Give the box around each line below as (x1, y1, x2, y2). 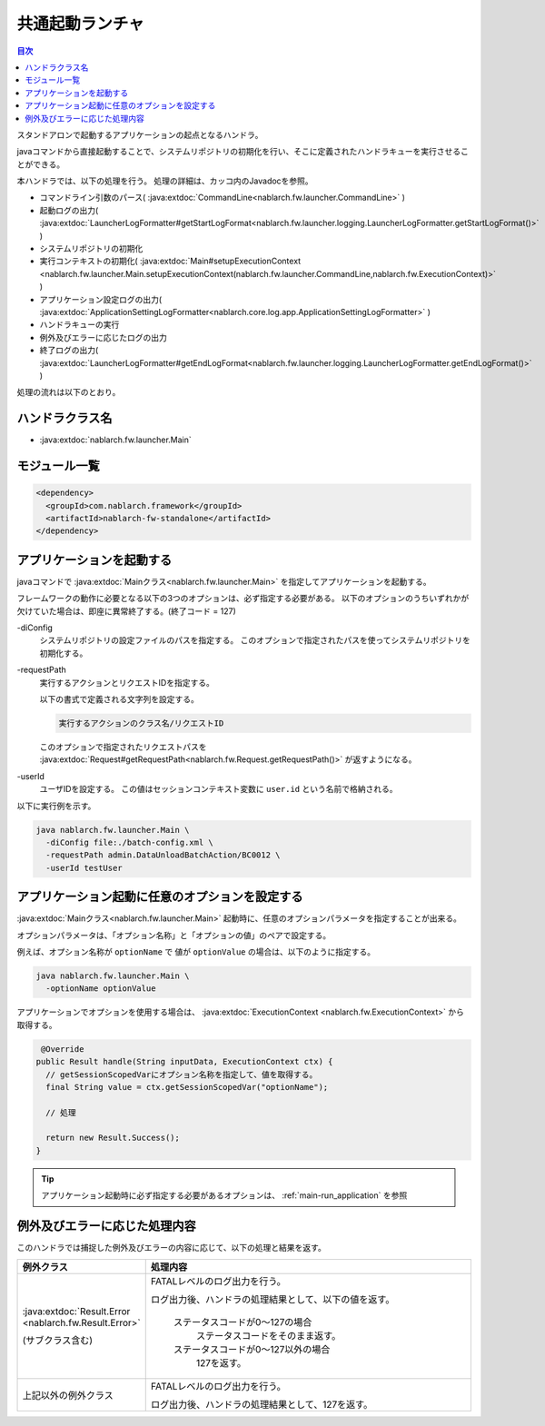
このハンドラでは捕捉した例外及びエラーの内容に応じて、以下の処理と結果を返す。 (16, 1243, 326, 1253)
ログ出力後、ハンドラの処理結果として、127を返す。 (150, 1398, 373, 1411)
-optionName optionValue (45, 984, 156, 994)
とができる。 (16, 159, 65, 170)
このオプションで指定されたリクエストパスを (39, 741, 207, 752)
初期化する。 (39, 648, 88, 659)
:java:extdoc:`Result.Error (22, 1304, 131, 1317)
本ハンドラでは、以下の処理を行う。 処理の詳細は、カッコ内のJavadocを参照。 (16, 175, 313, 186)
